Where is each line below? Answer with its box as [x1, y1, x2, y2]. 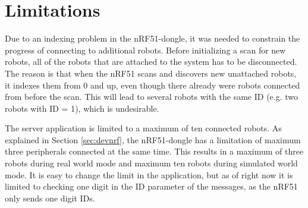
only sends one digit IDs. [5, 191, 95, 204]
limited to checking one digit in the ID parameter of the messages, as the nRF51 [5, 180, 298, 193]
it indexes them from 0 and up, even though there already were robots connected [5, 78, 300, 91]
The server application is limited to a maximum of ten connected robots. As [5, 122, 282, 134]
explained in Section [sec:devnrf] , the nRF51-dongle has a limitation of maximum [5, 133, 301, 146]
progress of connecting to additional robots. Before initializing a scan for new [5, 43, 286, 56]
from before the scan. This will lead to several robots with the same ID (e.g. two [5, 90, 298, 103]
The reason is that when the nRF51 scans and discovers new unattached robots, [5, 67, 297, 79]
